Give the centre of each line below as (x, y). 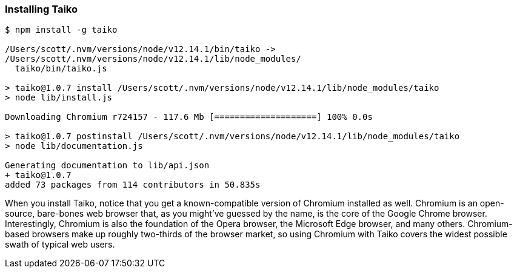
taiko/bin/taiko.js (61, 69)
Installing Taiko (42, 9)
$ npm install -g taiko (61, 30)
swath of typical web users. (60, 245)
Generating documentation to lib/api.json (107, 166)
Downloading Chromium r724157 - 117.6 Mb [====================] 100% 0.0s (189, 117)
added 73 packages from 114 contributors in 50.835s (133, 185)
